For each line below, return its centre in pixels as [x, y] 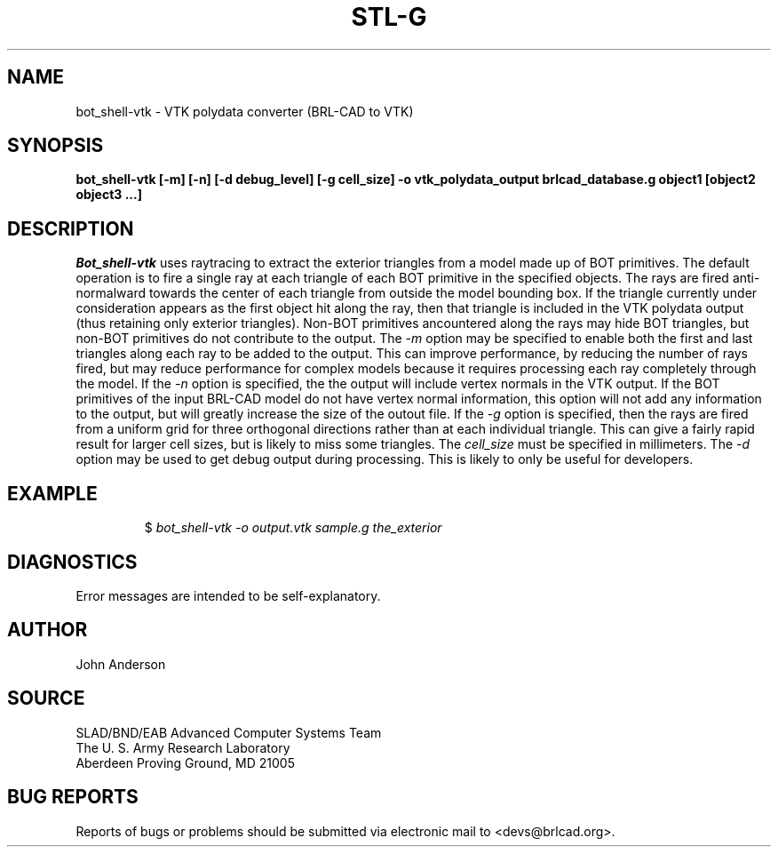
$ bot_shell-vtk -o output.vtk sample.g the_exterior [293, 528]
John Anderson [121, 664]
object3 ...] [109, 195]
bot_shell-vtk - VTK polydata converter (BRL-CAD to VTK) [245, 111]
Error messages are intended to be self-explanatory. [228, 595]
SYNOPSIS [56, 146]
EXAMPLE [52, 493]
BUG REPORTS [73, 797]
